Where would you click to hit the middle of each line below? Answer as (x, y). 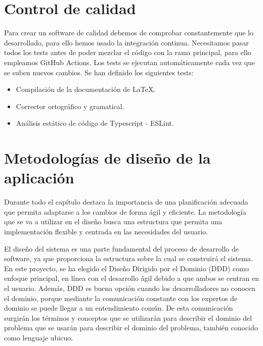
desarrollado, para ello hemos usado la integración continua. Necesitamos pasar (126, 42)
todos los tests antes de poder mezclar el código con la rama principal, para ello (128, 52)
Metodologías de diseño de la (107, 158)
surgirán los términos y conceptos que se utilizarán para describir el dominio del (128, 317)
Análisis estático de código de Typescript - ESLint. (95, 123)
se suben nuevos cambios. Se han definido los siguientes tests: (99, 72)
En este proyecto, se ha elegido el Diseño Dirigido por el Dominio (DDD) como (126, 268)
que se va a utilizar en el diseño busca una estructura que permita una (113, 221)
